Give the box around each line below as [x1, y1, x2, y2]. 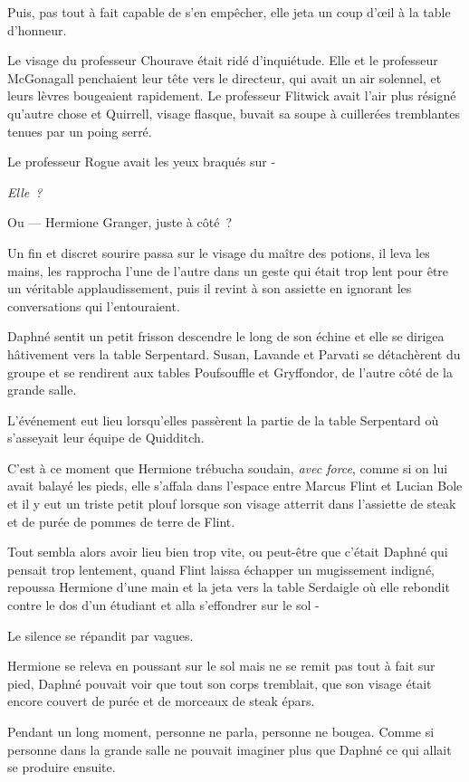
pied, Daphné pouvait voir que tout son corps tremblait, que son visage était [7, 673, 432, 692]
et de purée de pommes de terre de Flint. [7, 511, 235, 530]
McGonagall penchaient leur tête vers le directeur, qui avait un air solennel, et [7, 68, 442, 87]
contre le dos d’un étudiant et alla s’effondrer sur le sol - [7, 596, 320, 615]
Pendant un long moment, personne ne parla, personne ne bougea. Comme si [7, 722, 435, 740]
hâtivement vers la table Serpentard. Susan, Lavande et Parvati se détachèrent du [7, 344, 461, 363]
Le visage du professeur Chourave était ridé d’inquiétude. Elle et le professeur [7, 51, 438, 70]
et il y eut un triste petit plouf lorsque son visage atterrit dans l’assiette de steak [7, 494, 456, 513]
